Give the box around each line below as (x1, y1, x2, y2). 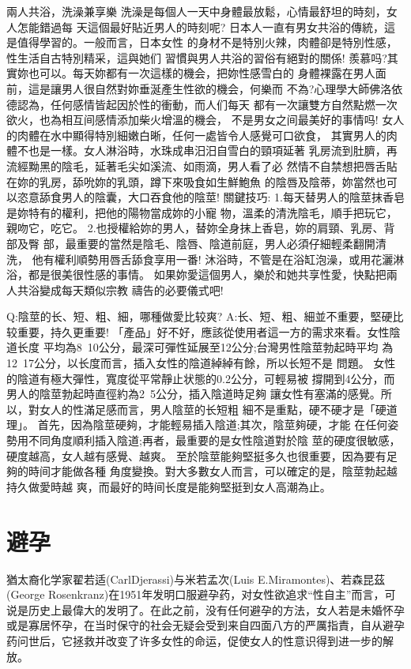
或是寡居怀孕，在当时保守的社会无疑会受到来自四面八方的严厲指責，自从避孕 (6, 617, 405, 633)
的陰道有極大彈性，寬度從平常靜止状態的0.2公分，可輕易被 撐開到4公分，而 (6, 370, 395, 386)
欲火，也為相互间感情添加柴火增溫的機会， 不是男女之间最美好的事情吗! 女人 (6, 111, 405, 128)
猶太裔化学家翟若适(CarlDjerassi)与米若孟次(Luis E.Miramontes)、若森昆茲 (6, 570, 386, 587)
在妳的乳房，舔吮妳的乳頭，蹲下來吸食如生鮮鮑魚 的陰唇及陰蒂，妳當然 (6, 173, 375, 190)
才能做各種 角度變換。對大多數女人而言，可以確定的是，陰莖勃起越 (50, 463, 398, 479)
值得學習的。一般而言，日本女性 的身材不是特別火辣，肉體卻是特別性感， (17, 34, 398, 51)
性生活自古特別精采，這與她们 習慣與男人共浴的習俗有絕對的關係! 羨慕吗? (6, 49, 387, 66)
